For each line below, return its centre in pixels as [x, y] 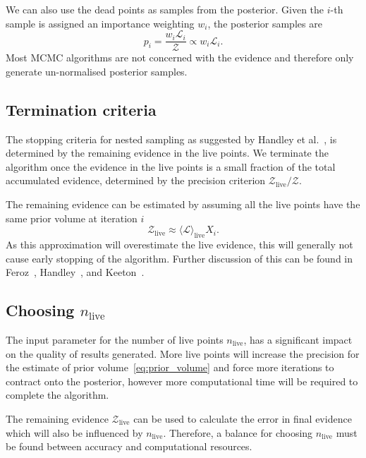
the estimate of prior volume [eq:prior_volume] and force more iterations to [170, 367]
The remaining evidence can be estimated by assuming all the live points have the [183, 204]
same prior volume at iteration [72, 218]
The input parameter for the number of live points [115, 339]
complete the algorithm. [57, 395]
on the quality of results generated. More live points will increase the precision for [183, 353]
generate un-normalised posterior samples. [97, 71]
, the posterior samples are [265, 23]
